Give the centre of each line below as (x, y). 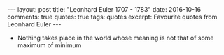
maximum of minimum (49, 45)
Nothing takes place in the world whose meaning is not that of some (115, 38)
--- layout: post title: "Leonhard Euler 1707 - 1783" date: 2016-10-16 (104, 9)
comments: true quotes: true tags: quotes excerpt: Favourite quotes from (112, 17)
